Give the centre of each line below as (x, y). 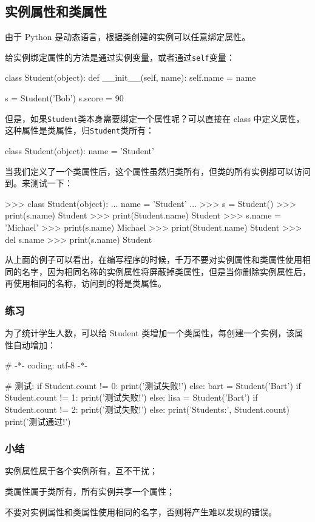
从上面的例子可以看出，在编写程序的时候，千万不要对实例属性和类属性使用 (154, 259)
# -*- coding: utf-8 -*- (46, 365)
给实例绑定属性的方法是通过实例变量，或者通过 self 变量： (120, 57)
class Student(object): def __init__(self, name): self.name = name (130, 77)
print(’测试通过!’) (38, 421)
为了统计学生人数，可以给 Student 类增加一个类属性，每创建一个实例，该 (150, 333)
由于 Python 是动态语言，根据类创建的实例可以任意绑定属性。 (128, 37)
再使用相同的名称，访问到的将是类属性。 (86, 283)
